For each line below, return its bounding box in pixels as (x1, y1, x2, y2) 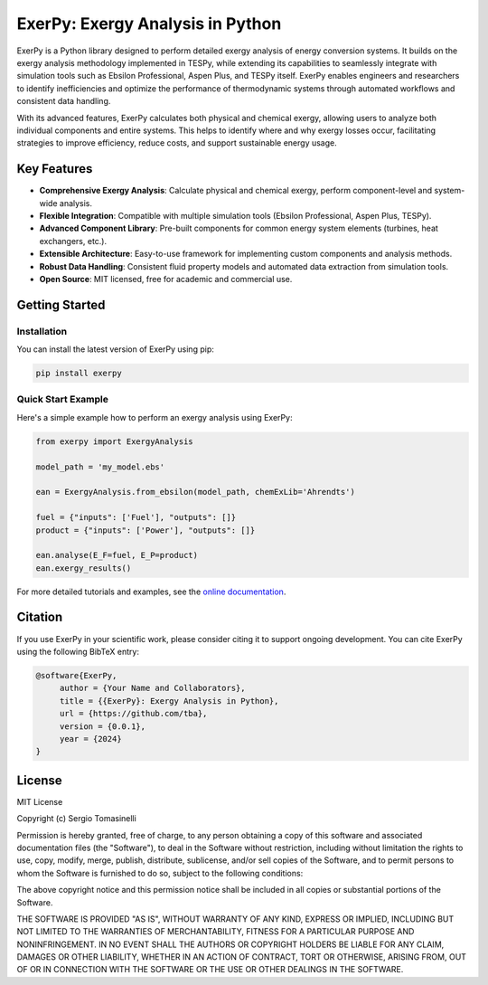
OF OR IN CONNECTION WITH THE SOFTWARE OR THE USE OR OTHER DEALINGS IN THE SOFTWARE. (16, 964, 404, 975)
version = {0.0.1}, (59, 721, 146, 732)
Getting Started (16, 297, 106, 312)
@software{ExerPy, (35, 670, 117, 680)
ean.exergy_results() (35, 563, 132, 573)
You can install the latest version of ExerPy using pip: (16, 344, 214, 355)
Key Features (16, 161, 93, 176)
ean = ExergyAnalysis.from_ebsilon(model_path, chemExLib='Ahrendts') (35, 487, 356, 497)
